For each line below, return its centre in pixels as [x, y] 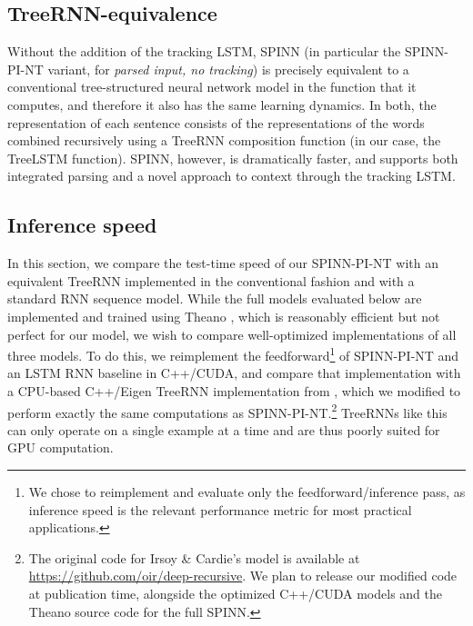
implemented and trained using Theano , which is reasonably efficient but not [224, 316]
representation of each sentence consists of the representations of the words [216, 122]
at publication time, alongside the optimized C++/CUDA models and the [235, 593]
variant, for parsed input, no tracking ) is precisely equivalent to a [228, 69]
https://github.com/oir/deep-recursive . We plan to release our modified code [243, 576]
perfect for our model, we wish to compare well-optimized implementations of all [232, 334]
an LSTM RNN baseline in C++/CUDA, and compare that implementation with [234, 373]
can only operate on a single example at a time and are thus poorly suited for [224, 429]
